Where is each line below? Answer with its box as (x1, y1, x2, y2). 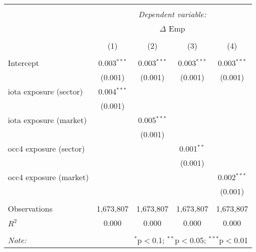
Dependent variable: (138, 8, 206, 20)
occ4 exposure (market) (8, 171, 89, 183)
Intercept (8, 57, 39, 68)
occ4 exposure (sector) (8, 143, 85, 154)
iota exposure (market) (8, 114, 87, 126)
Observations (8, 203, 53, 214)
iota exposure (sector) (8, 86, 83, 97)
